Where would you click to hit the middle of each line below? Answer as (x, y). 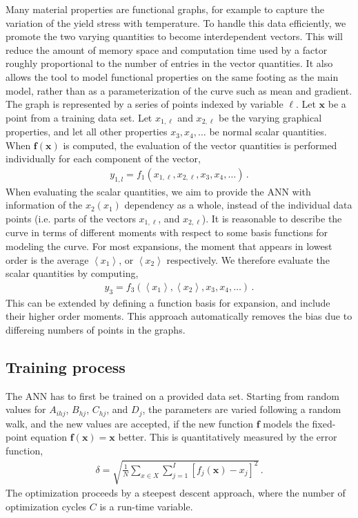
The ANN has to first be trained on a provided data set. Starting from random (172, 395)
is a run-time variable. (146, 506)
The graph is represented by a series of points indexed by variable (145, 104)
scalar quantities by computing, (72, 273)
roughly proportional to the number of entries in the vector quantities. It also (169, 63)
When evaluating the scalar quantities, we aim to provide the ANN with (158, 191)
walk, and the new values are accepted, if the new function (130, 423)
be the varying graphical (270, 117)
